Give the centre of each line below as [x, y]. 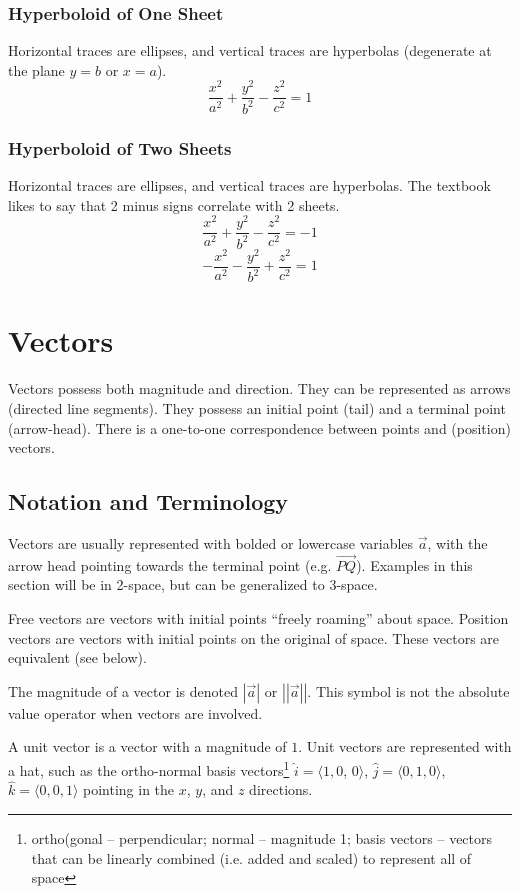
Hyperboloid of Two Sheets [120, 147]
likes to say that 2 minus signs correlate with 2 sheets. [174, 204]
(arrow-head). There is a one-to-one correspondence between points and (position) [259, 427]
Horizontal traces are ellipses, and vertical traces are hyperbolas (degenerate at [250, 50]
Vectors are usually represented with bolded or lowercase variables [211, 542]
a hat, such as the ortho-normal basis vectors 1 [149, 768]
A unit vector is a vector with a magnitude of [147, 746]
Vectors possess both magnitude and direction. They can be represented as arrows [259, 388]
